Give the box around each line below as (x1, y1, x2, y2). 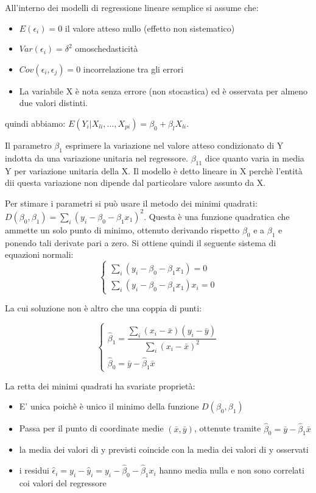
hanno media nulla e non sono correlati (159, 464, 304, 477)
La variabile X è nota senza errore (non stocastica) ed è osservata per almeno (19, 84, 308, 97)
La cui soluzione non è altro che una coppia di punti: (5, 302, 202, 314)
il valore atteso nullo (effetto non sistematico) (65, 21, 235, 34)
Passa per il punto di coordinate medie (19, 422, 164, 434)
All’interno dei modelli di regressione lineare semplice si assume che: (5, 1, 259, 13)
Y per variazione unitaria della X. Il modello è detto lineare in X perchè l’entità (5, 164, 303, 177)
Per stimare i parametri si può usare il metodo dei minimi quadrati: (5, 196, 258, 209)
